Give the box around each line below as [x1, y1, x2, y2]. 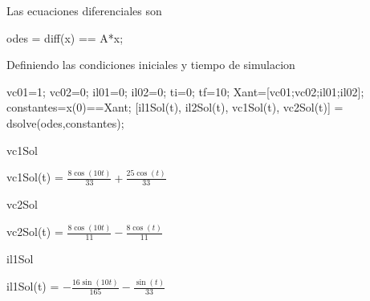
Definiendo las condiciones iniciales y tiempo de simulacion [6, 56, 295, 73]
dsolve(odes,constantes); [6, 114, 124, 131]
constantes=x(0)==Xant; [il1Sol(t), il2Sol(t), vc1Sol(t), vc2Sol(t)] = [6, 99, 344, 116]
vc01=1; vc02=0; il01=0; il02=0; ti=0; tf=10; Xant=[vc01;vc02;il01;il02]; [6, 83, 364, 100]
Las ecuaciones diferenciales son [6, 2, 162, 18]
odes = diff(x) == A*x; [6, 29, 124, 46]
